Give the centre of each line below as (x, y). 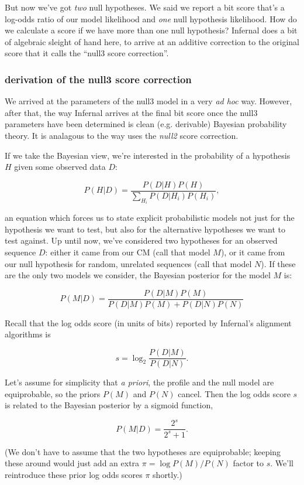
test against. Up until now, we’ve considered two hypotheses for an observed (141, 240)
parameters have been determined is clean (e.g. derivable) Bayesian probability (146, 124)
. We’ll (282, 463)
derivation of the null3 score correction (98, 79)
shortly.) (167, 474)
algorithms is (28, 334)
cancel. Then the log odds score (234, 393)
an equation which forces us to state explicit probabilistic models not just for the (150, 218)
